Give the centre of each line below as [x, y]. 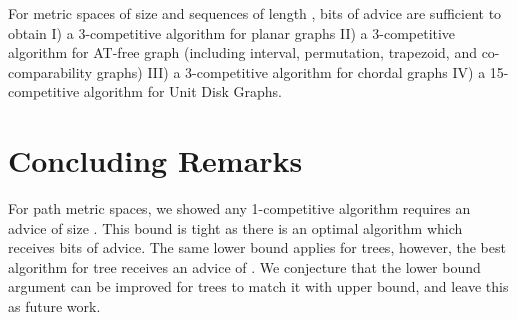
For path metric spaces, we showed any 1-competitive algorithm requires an [239, 208]
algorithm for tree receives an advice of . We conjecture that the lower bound [244, 266]
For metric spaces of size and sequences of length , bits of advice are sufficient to [255, 13]
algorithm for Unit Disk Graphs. [182, 91]
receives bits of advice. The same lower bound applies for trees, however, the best [257, 247]
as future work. [54, 306]
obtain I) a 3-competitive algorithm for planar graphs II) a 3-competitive [232, 32]
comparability [50, 71]
